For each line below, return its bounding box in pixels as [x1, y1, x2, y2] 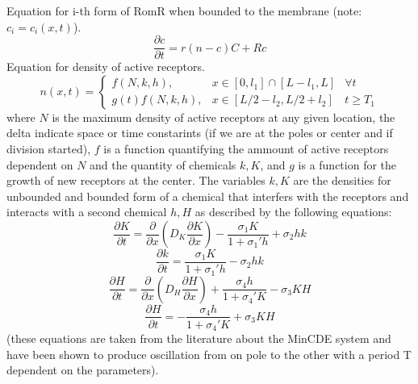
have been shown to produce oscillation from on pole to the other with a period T [6, 345, 412, 362]
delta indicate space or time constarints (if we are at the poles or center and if [6, 124, 393, 141]
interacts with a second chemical [6, 203, 167, 220]
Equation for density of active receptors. [6, 58, 205, 75]
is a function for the [298, 156, 397, 173]
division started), [6, 140, 91, 157]
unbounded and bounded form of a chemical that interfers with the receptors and [6, 187, 409, 204]
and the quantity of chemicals [90, 156, 236, 173]
